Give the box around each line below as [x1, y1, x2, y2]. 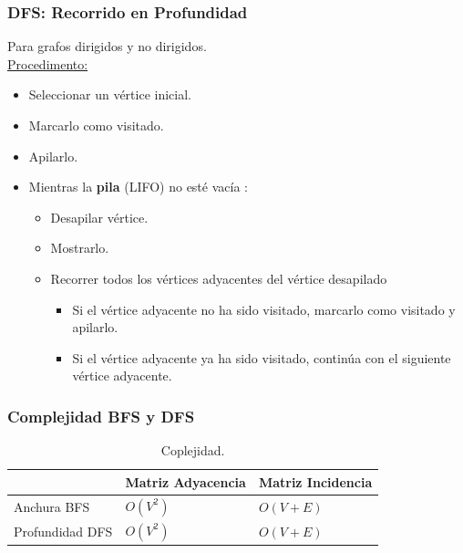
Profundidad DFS [14, 522, 113, 541]
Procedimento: [7, 54, 88, 73]
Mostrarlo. [50, 238, 109, 257]
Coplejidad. [160, 441, 225, 460]
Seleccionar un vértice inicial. [28, 85, 191, 104]
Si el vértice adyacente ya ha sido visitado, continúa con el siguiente [72, 348, 451, 367]
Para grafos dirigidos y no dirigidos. [7, 37, 207, 56]
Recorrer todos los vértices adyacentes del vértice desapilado [50, 268, 387, 287]
